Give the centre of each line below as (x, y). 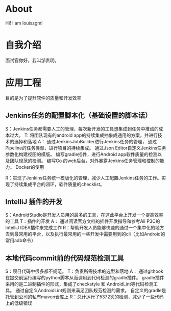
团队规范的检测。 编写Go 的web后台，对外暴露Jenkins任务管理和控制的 (84, 161)
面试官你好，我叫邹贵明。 (32, 60)
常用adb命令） (21, 241)
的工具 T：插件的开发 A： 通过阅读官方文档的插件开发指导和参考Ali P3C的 (83, 221)
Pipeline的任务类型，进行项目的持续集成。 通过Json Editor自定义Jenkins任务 (86, 148)
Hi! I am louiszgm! (24, 23)
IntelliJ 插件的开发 (34, 202)
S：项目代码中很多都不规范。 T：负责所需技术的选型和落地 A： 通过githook (84, 271)
